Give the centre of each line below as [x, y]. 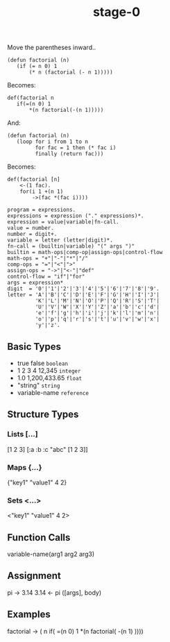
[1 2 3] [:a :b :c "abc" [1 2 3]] [48, 449]
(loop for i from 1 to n [52, 142]
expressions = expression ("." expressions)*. [76, 216]
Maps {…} [25, 467]
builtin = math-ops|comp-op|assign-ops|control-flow [85, 253]
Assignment [34, 576]
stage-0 [117, 12]
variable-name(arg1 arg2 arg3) [51, 554]
